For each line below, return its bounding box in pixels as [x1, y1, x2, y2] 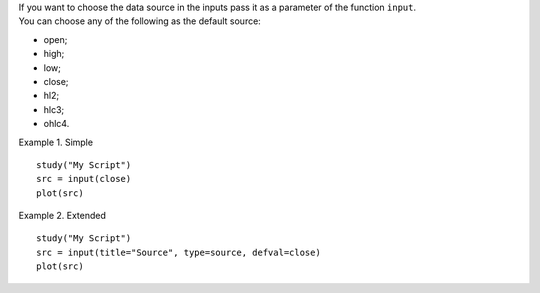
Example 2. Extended [18, 210, 107, 222]
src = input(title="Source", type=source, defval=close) [36, 246, 322, 258]
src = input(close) [36, 173, 132, 185]
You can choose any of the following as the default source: [18, 15, 262, 27]
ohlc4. [43, 118, 70, 130]
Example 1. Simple [18, 136, 94, 148]
